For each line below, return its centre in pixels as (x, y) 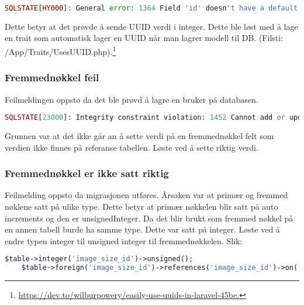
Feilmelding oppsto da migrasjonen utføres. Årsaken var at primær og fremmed (146, 195)
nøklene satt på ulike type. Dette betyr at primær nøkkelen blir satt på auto (141, 206)
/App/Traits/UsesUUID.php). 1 (61, 51)
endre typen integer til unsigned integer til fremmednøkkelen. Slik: (124, 240)
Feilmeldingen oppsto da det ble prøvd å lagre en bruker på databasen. (132, 99)
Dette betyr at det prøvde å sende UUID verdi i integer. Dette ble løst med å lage (151, 26)
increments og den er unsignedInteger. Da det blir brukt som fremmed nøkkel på (149, 218)
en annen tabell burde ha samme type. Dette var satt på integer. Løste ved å (142, 229)
